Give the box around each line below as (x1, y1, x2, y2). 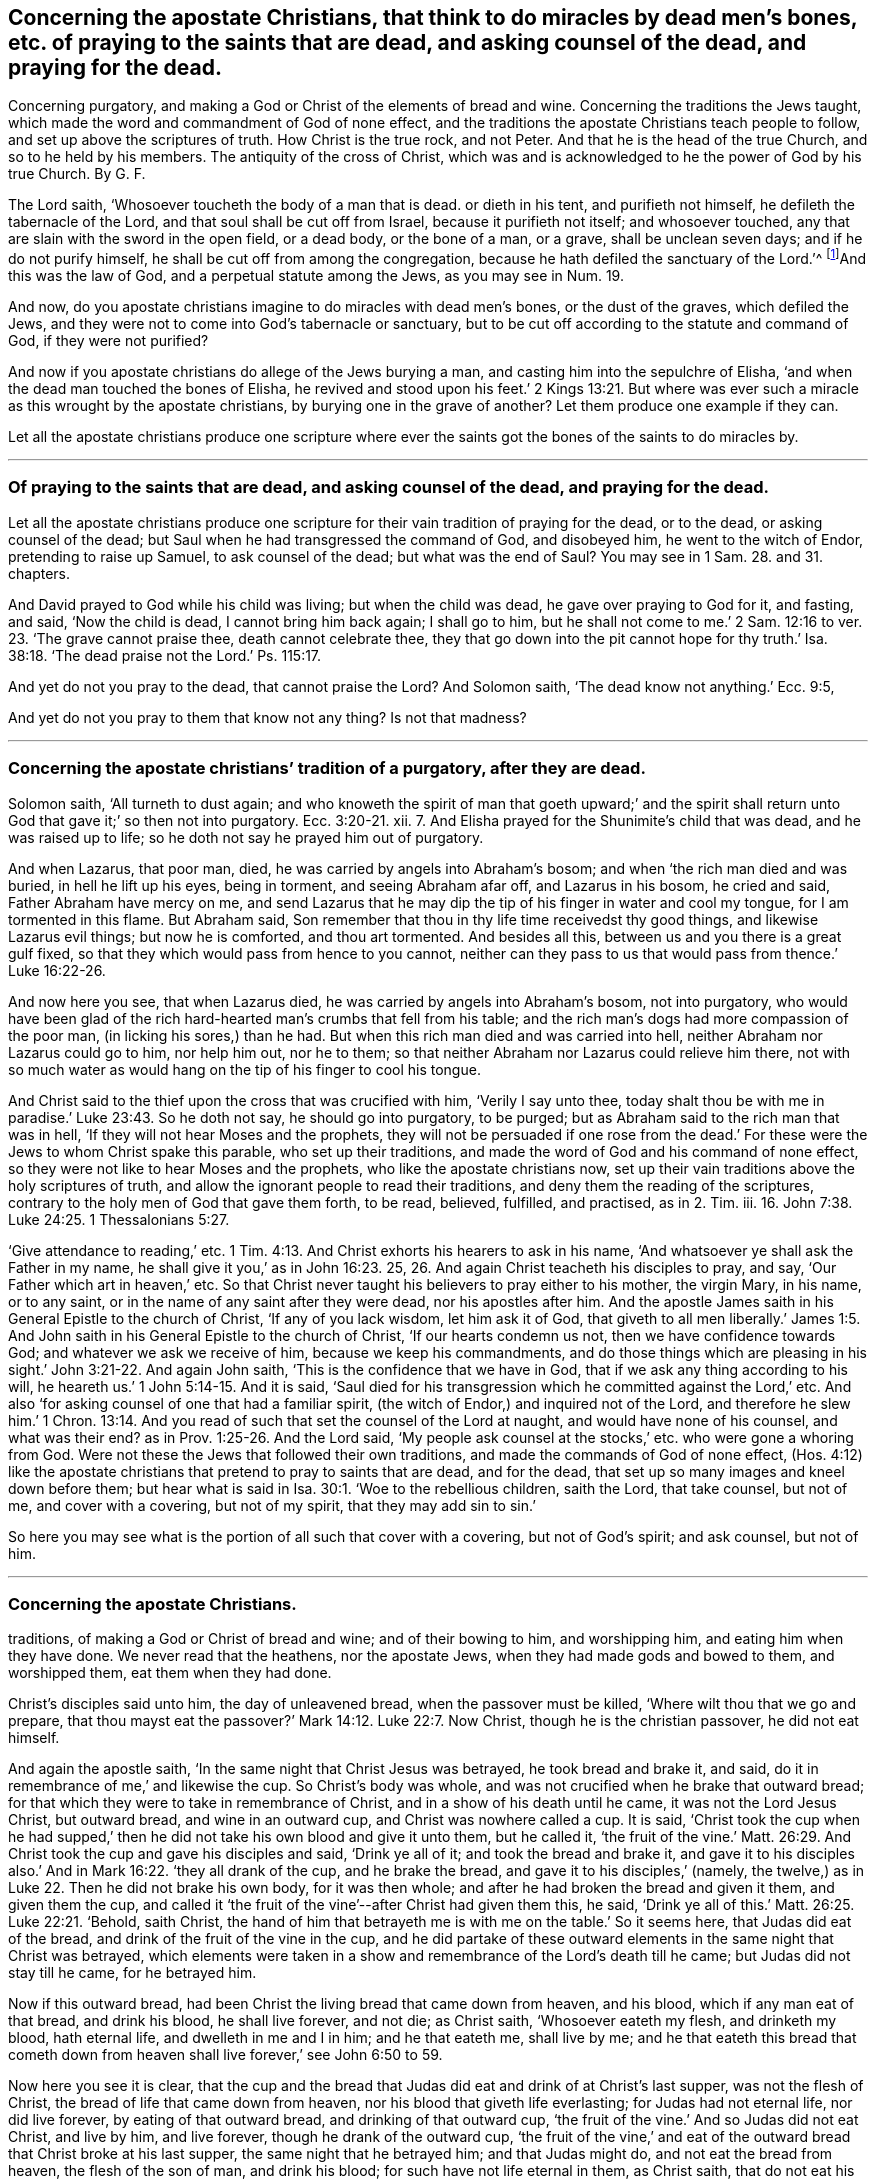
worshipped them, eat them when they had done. (8, 1664, 332, 1682)
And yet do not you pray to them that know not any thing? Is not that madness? (8, 708, 527, 726)
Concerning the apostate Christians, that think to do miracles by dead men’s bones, (8, 5, 858, 30)
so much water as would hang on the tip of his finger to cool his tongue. (8, 1060, 481, 1078)
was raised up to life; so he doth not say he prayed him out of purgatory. (8, 828, 484, 846)
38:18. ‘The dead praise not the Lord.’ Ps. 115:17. (8, 646, 322, 664)
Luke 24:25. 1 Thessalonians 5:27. (8, 1210, 230, 1228)
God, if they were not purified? (8, 332, 209, 350)
